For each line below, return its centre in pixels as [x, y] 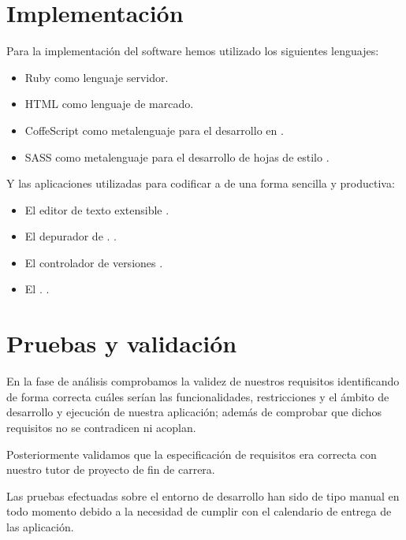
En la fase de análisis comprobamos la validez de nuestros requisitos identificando [203, 381]
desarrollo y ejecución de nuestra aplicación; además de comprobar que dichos [194, 412]
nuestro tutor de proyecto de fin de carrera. [111, 469]
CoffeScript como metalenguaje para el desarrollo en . [154, 130]
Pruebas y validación [122, 343]
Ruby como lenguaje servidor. [97, 77]
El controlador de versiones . [94, 262]
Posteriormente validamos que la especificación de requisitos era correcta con [192, 454]
